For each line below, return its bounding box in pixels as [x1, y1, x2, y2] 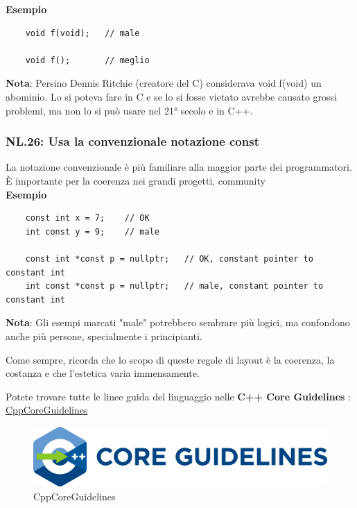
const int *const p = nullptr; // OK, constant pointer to [25, 253, 313, 264]
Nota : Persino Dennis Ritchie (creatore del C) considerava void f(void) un [6, 76, 322, 90]
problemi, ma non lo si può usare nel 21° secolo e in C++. [6, 103, 253, 117]
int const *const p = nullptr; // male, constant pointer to [25, 281, 324, 291]
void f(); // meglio [25, 55, 150, 65]
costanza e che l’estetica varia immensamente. [6, 366, 200, 380]
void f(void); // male [25, 28, 140, 38]
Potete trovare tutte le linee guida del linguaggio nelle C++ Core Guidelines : [6, 389, 351, 403]
